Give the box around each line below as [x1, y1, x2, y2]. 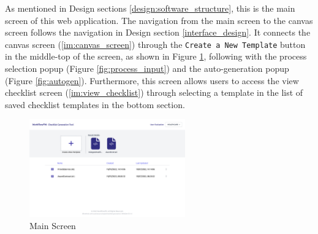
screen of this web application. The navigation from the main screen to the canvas [5, 14, 313, 26]
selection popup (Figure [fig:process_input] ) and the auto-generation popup [5, 62, 289, 75]
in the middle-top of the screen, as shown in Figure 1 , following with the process [5, 50, 307, 63]
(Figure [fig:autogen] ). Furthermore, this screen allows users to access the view [5, 74, 299, 87]
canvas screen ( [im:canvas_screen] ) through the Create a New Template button [5, 37, 306, 50]
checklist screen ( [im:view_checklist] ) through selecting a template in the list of [5, 86, 303, 99]
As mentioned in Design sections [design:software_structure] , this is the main [5, 2, 295, 14]
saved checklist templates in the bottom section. [5, 98, 185, 111]
